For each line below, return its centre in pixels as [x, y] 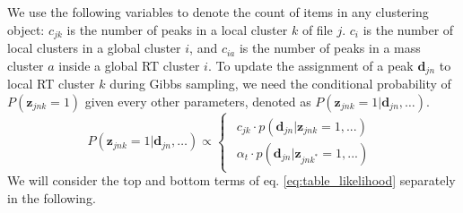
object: [26, 29]
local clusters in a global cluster [94, 48]
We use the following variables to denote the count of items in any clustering [218, 12]
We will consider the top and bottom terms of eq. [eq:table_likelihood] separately [231, 180]
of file [317, 29]
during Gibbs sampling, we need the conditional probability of [280, 84]
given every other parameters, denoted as [198, 101]
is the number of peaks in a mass [330, 48]
